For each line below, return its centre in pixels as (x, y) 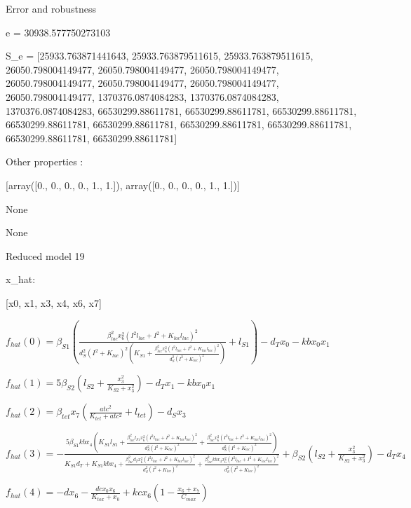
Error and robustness (51, 8)
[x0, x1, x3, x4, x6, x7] (54, 302)
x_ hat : (21, 279)
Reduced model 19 (45, 255)
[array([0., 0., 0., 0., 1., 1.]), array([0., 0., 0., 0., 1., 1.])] (123, 185)
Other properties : (45, 162)
